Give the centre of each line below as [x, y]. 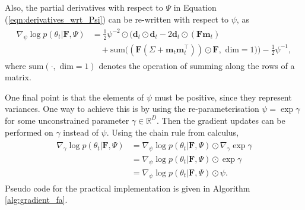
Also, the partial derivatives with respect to [84, 7]
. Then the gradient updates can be [221, 120]
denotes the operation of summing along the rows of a [197, 65]
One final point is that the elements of [74, 97]
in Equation [195, 7]
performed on [29, 132]
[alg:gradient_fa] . [36, 200]
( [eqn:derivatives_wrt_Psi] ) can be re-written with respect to [117, 19]
